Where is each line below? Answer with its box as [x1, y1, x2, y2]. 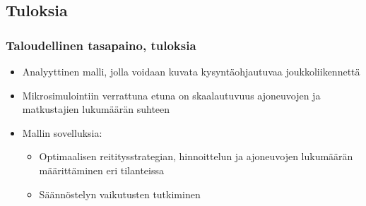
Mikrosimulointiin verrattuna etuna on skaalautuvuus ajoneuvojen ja [22, 87, 321, 102]
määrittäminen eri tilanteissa [39, 162, 164, 177]
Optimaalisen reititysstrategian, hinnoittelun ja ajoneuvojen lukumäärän [39, 149, 353, 164]
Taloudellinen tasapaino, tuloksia [6, 36, 196, 54]
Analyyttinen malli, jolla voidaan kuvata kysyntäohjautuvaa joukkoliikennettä [22, 64, 360, 78]
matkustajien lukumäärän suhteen [22, 102, 170, 116]
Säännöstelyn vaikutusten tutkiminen [39, 186, 201, 201]
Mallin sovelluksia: [22, 125, 102, 140]
